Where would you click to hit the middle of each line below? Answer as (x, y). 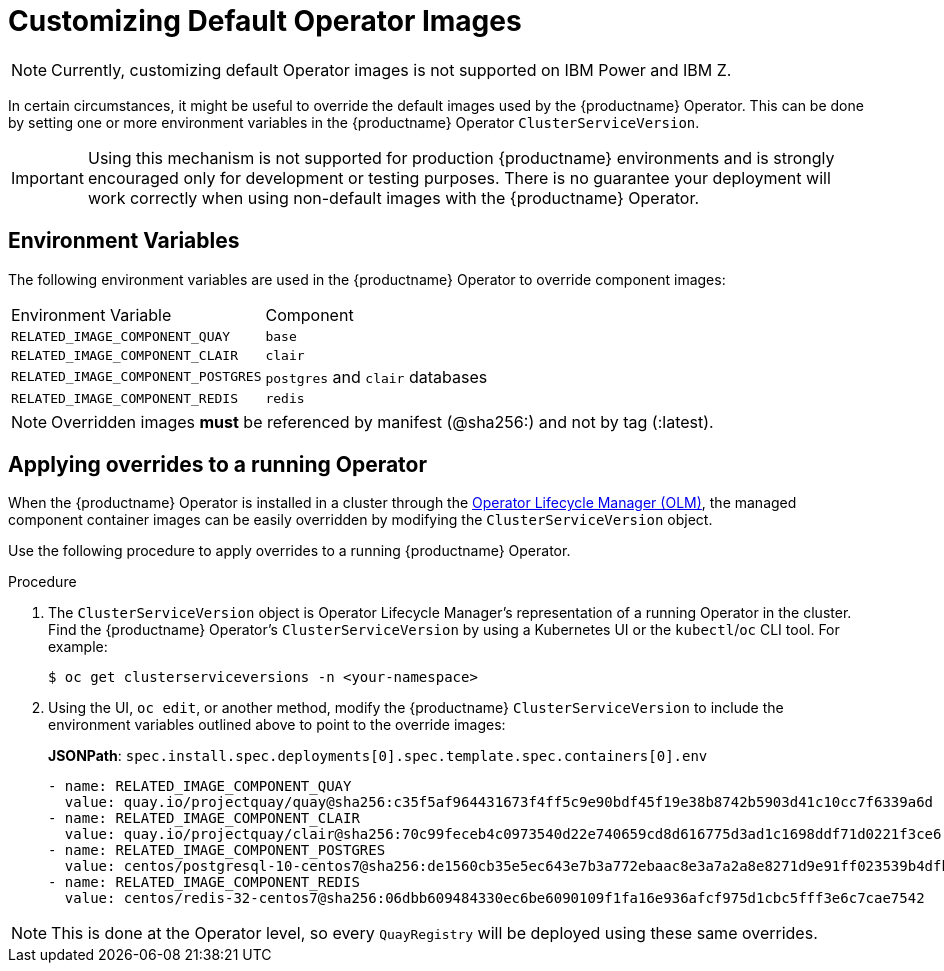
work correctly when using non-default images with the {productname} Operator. (393, 197)
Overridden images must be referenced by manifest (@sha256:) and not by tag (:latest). (382, 421)
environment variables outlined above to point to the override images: (277, 725)
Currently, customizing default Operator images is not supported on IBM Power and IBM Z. (391, 69)
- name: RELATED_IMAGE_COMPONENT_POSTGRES (217, 850)
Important (47, 177)
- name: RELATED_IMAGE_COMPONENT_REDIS (204, 882)
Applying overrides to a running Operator (218, 465)
